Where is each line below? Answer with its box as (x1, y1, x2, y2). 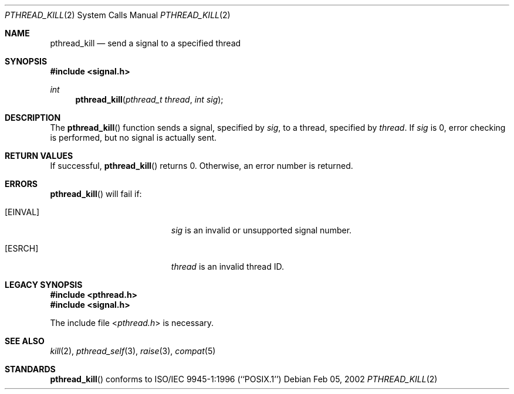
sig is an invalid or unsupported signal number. (171, 225, 352, 235)
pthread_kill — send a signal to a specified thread (50, 38, 241, 48)
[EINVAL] (5, 207, 40, 217)
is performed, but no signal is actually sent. (50, 133, 217, 142)
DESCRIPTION (5, 113, 61, 123)
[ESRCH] (5, 243, 39, 253)
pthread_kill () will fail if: (50, 189, 142, 199)
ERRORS (5, 179, 38, 189)
